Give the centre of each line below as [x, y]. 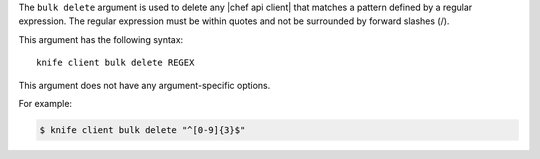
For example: [45, 103]
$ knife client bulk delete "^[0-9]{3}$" [142, 129]
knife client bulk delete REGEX [115, 63]
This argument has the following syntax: [101, 39]
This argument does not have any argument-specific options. [144, 85]
